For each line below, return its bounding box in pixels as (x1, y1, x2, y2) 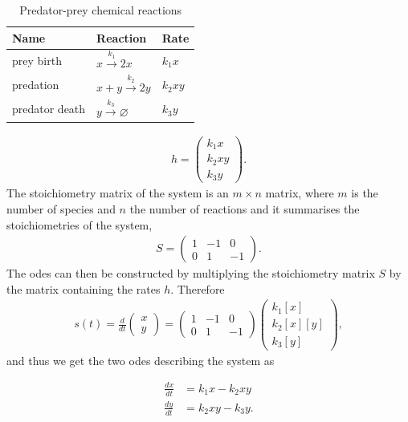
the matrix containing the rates (6, 280, 161, 297)
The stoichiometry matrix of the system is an (6, 185, 229, 201)
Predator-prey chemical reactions (19, 2, 182, 18)
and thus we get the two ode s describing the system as (6, 351, 275, 368)
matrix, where (265, 185, 334, 201)
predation (12, 76, 59, 93)
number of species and (6, 200, 116, 217)
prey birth (12, 52, 62, 69)
